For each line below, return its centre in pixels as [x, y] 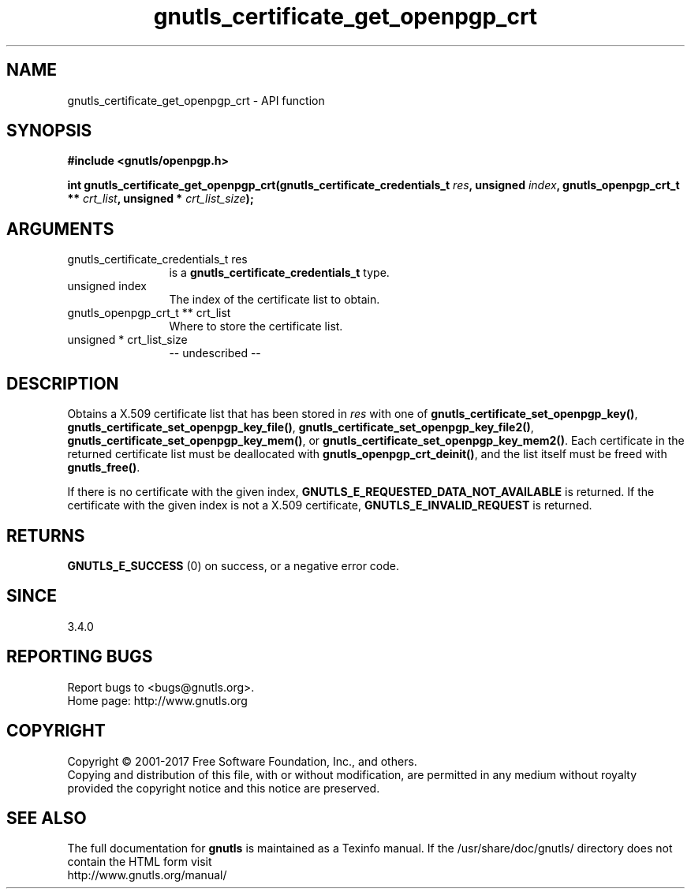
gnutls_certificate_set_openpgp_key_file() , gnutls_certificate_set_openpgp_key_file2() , [301, 427]
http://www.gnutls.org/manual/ [147, 875]
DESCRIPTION [63, 383]
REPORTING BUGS [80, 657]
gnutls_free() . [104, 468]
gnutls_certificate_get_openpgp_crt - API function [196, 100]
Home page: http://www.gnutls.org [157, 700]
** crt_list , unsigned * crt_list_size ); [161, 199]
